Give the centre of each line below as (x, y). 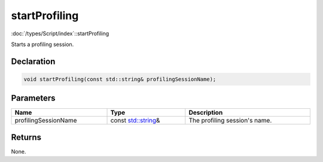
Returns (26, 137)
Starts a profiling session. (42, 44)
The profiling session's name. (230, 121)
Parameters (33, 98)
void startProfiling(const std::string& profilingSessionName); (120, 79)
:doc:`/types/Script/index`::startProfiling (60, 33)
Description (206, 112)
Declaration (33, 61)
